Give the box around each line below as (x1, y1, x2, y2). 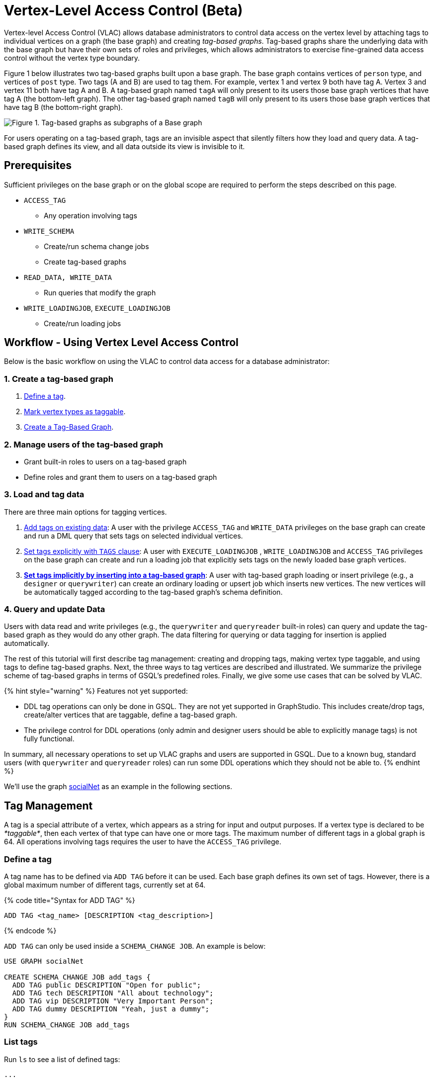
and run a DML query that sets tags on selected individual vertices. (24, 531, 243, 540)
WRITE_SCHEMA (24, 227, 75, 235)
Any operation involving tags (44, 211, 137, 220)
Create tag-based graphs (44, 257, 127, 266)
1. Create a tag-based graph (4, 373, 113, 384)
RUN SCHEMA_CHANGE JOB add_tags (4, 1021, 130, 1029)
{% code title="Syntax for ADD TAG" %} (4, 896, 135, 905)
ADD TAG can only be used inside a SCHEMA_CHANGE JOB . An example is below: (4, 942, 266, 951)
